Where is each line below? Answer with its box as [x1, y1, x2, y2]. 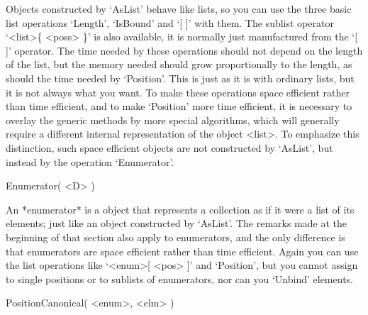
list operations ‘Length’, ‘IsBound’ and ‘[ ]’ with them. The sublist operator [6, 15, 334, 30]
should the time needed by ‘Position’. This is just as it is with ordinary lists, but [6, 70, 355, 85]
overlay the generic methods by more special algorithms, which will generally [6, 112, 340, 127]
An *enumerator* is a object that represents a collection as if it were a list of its [6, 201, 355, 216]
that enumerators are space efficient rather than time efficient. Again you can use [6, 243, 359, 258]
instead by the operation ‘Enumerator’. [6, 154, 174, 169]
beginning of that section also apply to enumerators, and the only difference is [6, 229, 345, 244]
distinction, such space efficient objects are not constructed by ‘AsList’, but [6, 140, 333, 155]
